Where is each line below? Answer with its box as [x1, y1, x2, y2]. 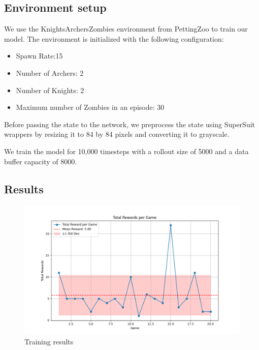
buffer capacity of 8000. [4, 156, 77, 166]
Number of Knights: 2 [16, 84, 84, 95]
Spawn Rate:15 [16, 50, 63, 61]
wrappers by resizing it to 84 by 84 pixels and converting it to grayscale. [4, 129, 230, 139]
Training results [24, 336, 74, 347]
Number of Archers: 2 [16, 67, 84, 78]
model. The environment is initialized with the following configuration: [4, 33, 224, 44]
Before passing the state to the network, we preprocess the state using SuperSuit [4, 119, 255, 129]
